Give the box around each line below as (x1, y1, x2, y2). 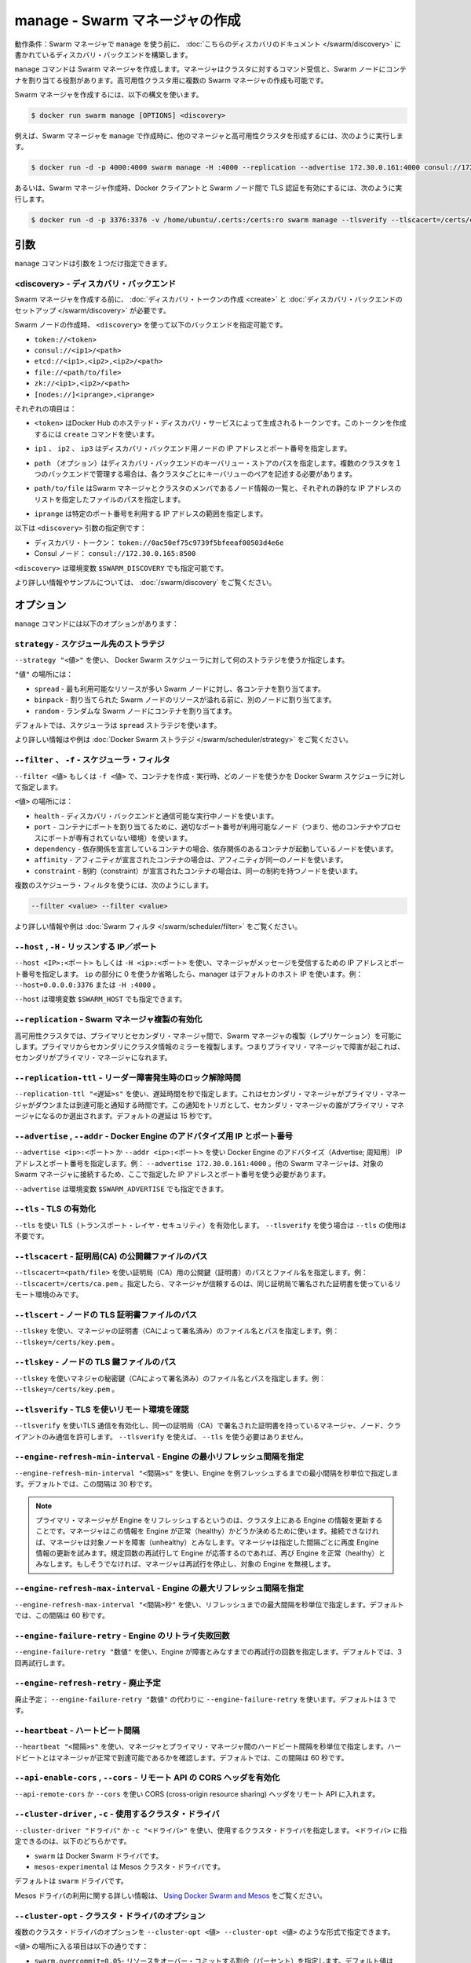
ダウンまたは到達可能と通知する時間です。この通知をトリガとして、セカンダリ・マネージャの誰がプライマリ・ (35, 1100, 391, 1109)
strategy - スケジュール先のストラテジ (14, 638, 165, 649)
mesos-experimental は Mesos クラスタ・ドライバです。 (34, 1862, 225, 1872)
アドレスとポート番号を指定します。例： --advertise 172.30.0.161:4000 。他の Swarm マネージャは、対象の (14, 1158, 384, 1168)
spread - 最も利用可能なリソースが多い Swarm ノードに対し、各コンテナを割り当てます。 (34, 684, 326, 693)
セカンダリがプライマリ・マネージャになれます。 (14, 1053, 172, 1062)
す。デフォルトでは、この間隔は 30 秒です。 (14, 1479, 157, 1489)
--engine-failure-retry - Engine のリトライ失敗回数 (14, 1630, 231, 1641)
